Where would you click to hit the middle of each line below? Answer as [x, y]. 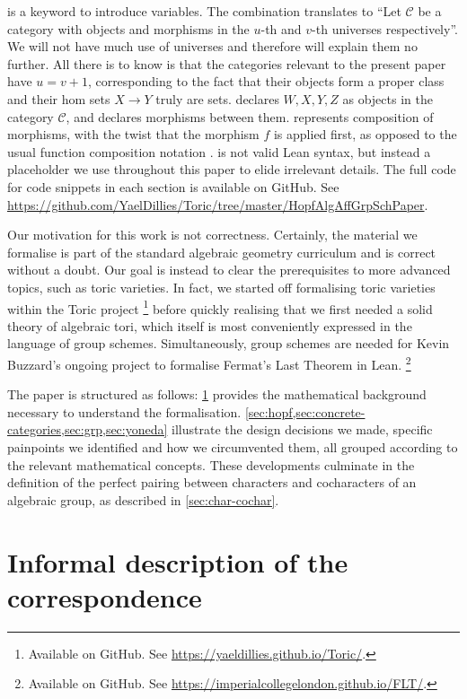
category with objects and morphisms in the [128, 28]
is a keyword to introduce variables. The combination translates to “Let [204, 11]
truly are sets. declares [217, 98]
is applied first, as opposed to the [365, 134]
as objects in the [388, 98]
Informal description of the [178, 561]
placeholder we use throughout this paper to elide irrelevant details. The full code [232, 169]
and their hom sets [59, 98]
